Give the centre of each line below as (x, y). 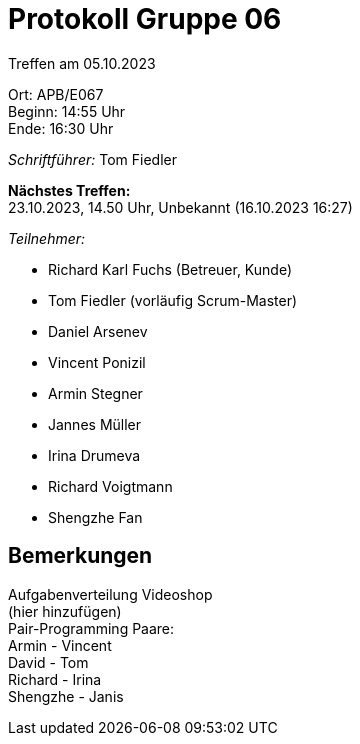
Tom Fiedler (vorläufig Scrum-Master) (173, 300)
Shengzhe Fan (95, 517)
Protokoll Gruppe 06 (145, 19)
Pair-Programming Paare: (91, 628)
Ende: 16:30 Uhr (61, 128)
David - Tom (48, 662)
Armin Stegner (95, 393)
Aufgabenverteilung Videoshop (110, 594)
